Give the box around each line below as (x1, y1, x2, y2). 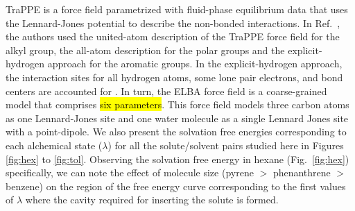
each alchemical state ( (6, 137, 103, 152)
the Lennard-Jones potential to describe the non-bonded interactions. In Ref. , (6, 15, 340, 30)
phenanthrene (272, 165, 331, 180)
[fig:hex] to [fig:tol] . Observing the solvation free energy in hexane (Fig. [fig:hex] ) (6, 151, 349, 166)
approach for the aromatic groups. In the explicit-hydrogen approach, (47, 56, 343, 71)
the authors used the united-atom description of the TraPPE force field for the (6, 29, 340, 44)
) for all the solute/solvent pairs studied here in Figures (107, 137, 344, 152)
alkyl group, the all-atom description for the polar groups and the (6, 42, 285, 57)
